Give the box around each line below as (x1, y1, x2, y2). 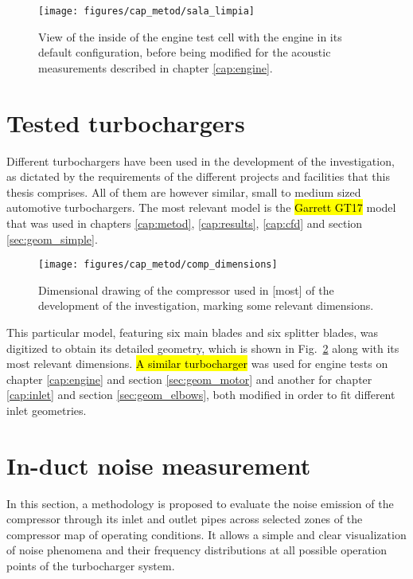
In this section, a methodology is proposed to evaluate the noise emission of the (6, 495, 394, 511)
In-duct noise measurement (6, 448, 311, 481)
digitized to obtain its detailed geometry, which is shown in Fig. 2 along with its (6, 339, 399, 356)
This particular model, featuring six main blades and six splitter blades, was (6, 323, 378, 340)
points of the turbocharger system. (6, 557, 175, 574)
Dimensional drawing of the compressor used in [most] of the (38, 281, 334, 298)
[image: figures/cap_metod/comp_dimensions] (38, 259, 278, 271)
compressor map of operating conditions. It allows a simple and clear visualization (6, 526, 407, 542)
